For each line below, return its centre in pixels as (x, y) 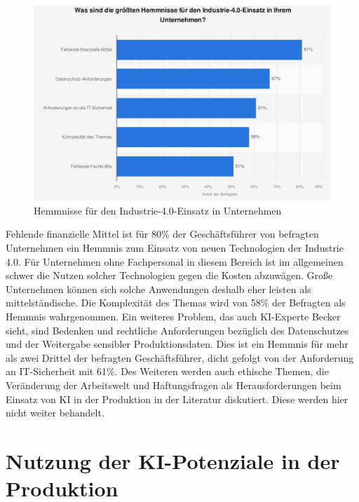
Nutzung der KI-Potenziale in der (173, 460)
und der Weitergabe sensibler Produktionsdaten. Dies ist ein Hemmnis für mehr (177, 344)
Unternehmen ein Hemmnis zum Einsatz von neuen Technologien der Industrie (175, 248)
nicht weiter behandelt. (55, 413)
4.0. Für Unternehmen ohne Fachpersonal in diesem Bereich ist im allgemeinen (175, 261)
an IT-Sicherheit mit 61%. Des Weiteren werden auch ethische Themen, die (167, 371)
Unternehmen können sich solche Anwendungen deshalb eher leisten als (158, 289)
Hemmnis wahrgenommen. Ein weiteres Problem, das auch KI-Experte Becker (173, 316)
